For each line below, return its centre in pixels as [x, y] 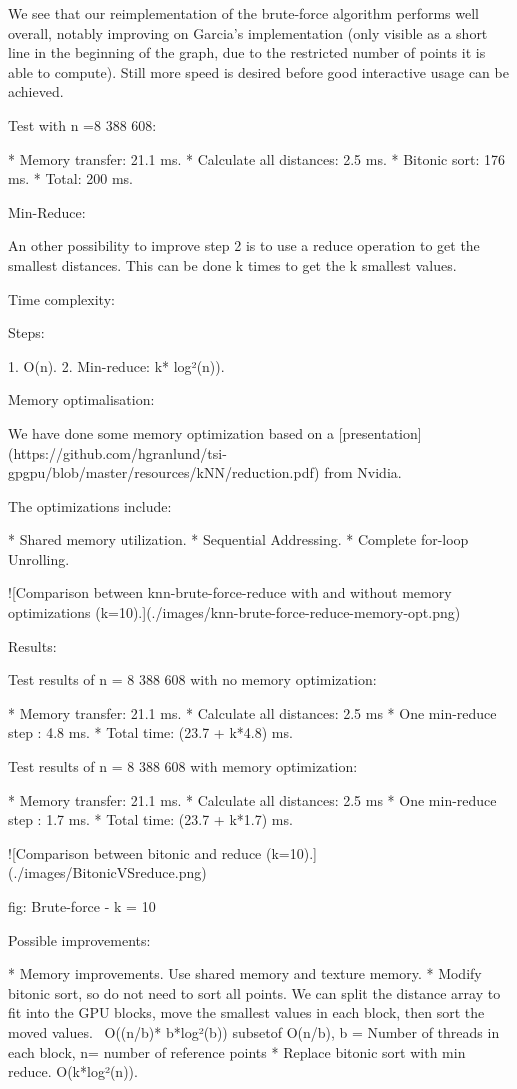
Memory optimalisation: [81, 399]
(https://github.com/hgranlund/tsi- [117, 452]
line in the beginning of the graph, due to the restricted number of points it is [247, 52]
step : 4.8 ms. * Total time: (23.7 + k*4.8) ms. [150, 732]
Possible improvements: [79, 939]
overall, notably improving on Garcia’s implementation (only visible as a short [248, 32]
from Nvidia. [363, 472]
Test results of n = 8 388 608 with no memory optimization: [192, 679]
